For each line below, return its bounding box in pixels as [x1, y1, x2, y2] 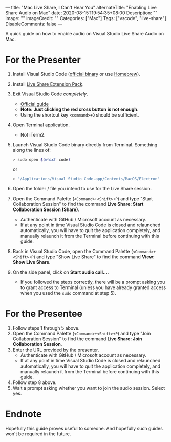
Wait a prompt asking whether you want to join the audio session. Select [12, 385, 165, 391]
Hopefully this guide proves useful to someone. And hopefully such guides [5, 425, 163, 431]
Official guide [20, 101, 49, 107]
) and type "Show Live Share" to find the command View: [33, 254, 155, 260]
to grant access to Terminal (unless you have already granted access [20, 284, 166, 291]
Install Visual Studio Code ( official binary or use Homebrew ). [12, 71, 141, 77]
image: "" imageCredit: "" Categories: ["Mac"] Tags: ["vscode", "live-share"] [5, 15, 166, 21]
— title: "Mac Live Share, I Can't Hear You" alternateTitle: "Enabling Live [5, 5, 157, 10]
